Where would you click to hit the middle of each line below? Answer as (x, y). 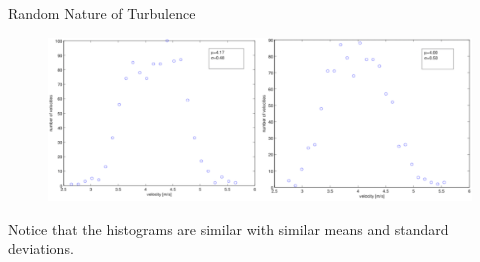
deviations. (41, 248)
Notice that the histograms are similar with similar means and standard (228, 228)
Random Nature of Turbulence (102, 13)
